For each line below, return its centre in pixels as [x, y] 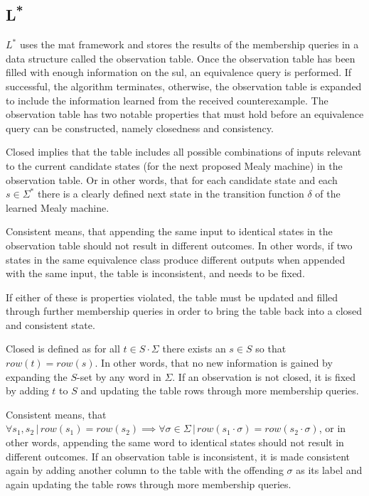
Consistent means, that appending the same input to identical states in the [169, 231]
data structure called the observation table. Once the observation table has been [181, 58]
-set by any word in [119, 376]
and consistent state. [50, 324]
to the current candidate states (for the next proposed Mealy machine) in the [174, 165]
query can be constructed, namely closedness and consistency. [140, 128]
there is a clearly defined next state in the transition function [171, 194]
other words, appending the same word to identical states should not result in [175, 442]
